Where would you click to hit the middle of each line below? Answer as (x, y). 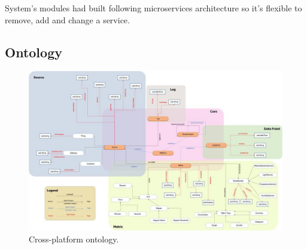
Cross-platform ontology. (74, 239)
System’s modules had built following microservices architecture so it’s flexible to (153, 8)
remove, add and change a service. (67, 19)
